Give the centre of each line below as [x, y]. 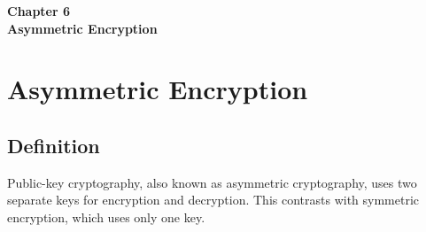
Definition [54, 145]
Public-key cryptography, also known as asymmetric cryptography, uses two [212, 182]
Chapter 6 [39, 11]
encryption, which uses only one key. [106, 217]
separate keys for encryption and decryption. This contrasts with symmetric [213, 200]
